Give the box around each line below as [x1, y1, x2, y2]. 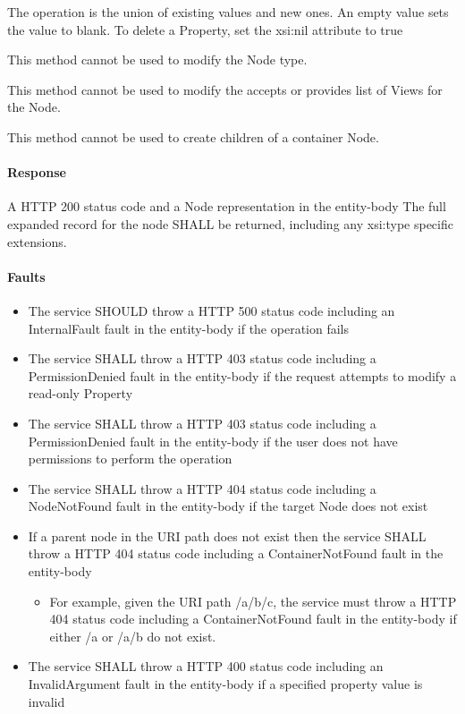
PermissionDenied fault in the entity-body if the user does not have [28, 431, 398, 450]
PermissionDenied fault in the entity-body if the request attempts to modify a [28, 366, 457, 385]
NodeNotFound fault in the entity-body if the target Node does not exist [28, 497, 428, 515]
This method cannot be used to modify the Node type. [7, 50, 308, 69]
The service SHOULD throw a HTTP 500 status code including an [28, 301, 395, 319]
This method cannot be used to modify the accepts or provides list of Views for [7, 80, 443, 98]
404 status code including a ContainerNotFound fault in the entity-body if [49, 609, 457, 628]
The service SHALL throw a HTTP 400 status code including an [28, 657, 384, 676]
